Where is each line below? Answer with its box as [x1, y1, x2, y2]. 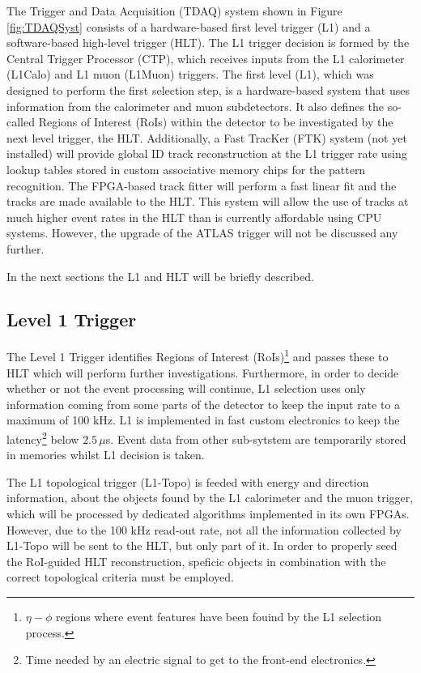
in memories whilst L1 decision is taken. [6, 446, 205, 463]
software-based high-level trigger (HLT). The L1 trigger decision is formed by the [6, 34, 410, 51]
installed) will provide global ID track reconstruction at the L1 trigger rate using [6, 145, 407, 162]
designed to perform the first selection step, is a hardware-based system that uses [6, 81, 410, 98]
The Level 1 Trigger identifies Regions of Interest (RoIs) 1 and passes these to [6, 346, 389, 364]
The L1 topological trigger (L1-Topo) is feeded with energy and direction [6, 473, 369, 490]
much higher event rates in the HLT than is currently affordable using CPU [6, 208, 382, 225]
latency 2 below [6, 428, 79, 447]
